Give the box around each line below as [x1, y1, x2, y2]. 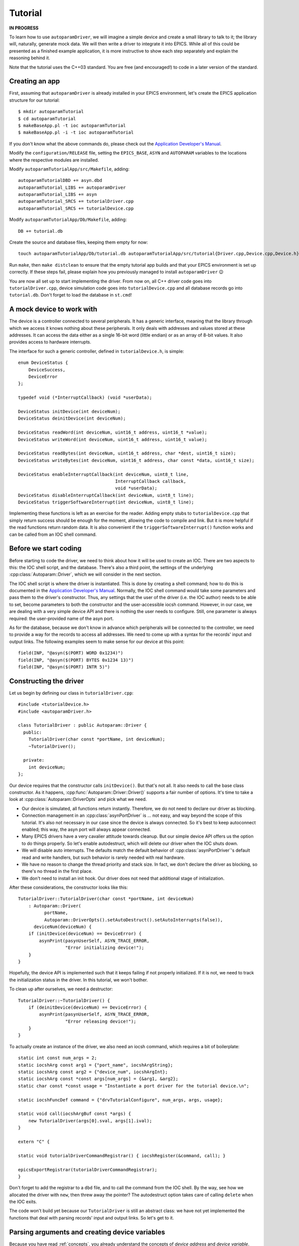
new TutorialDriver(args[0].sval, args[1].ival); [28, 1118, 152, 1123]
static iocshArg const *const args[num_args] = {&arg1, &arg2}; [18, 1076, 179, 1082]
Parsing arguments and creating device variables [9, 1228, 165, 1236]
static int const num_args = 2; [18, 1055, 97, 1061]
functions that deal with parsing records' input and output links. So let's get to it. [9, 1215, 174, 1221]
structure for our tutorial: [9, 97, 60, 103]
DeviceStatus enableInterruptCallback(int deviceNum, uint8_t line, [18, 471, 189, 477]
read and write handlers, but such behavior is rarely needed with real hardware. [21, 854, 185, 860]
